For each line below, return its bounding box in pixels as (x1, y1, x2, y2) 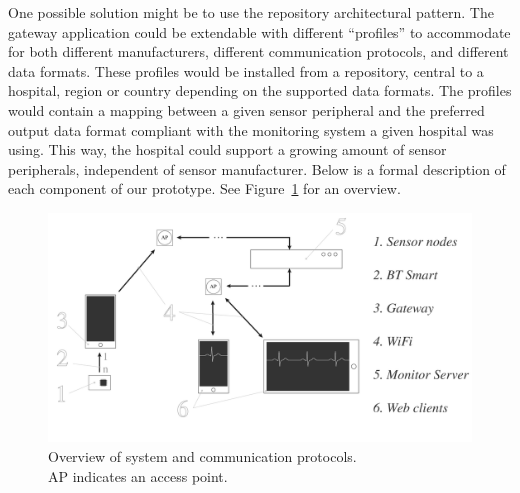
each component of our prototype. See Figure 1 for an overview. (8, 178, 401, 199)
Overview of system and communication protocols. (48, 445, 357, 466)
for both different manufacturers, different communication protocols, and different (8, 41, 509, 62)
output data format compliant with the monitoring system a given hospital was (8, 119, 494, 140)
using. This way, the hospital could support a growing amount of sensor (8, 139, 447, 160)
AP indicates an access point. (48, 465, 228, 486)
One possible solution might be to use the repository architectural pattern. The (8, 2, 494, 22)
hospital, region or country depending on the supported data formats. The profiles (8, 80, 512, 101)
